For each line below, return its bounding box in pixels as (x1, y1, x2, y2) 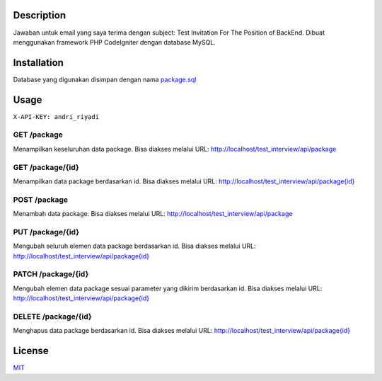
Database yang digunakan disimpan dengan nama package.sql (13, 75, 197, 84)
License (13, 345, 49, 357)
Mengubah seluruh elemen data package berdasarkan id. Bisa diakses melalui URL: (13, 241, 256, 251)
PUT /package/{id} (13, 227, 80, 237)
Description (13, 9, 66, 21)
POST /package (13, 195, 69, 205)
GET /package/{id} (13, 162, 79, 172)
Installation (13, 57, 64, 69)
